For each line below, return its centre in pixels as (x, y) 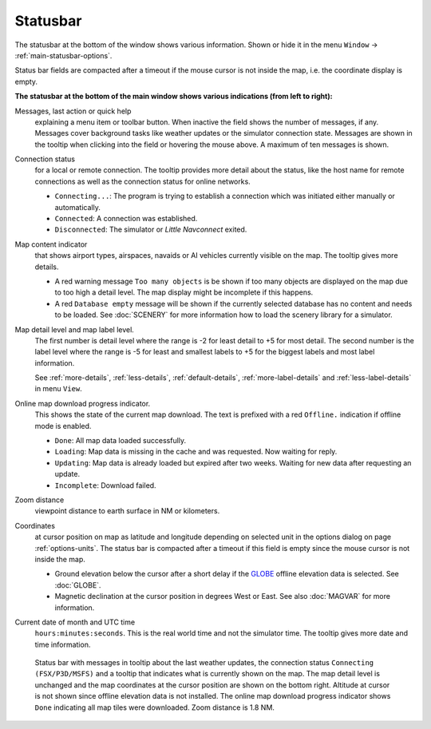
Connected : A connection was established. (126, 219)
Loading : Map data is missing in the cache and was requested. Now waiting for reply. (196, 452)
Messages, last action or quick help (73, 111)
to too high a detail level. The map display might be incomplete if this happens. (184, 292)
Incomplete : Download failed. (105, 485)
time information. (63, 644)
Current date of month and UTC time (75, 622)
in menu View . (59, 389)
